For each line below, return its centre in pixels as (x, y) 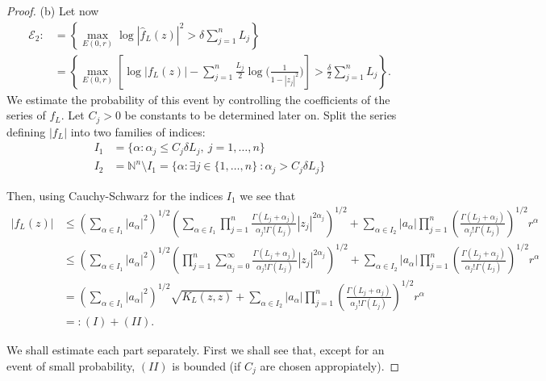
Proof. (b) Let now (53, 10)
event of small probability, (71, 365)
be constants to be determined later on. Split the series (260, 115)
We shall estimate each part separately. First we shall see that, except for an (196, 349)
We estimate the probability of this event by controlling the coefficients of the (198, 99)
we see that (268, 195)
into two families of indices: (138, 131)
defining (26, 131)
